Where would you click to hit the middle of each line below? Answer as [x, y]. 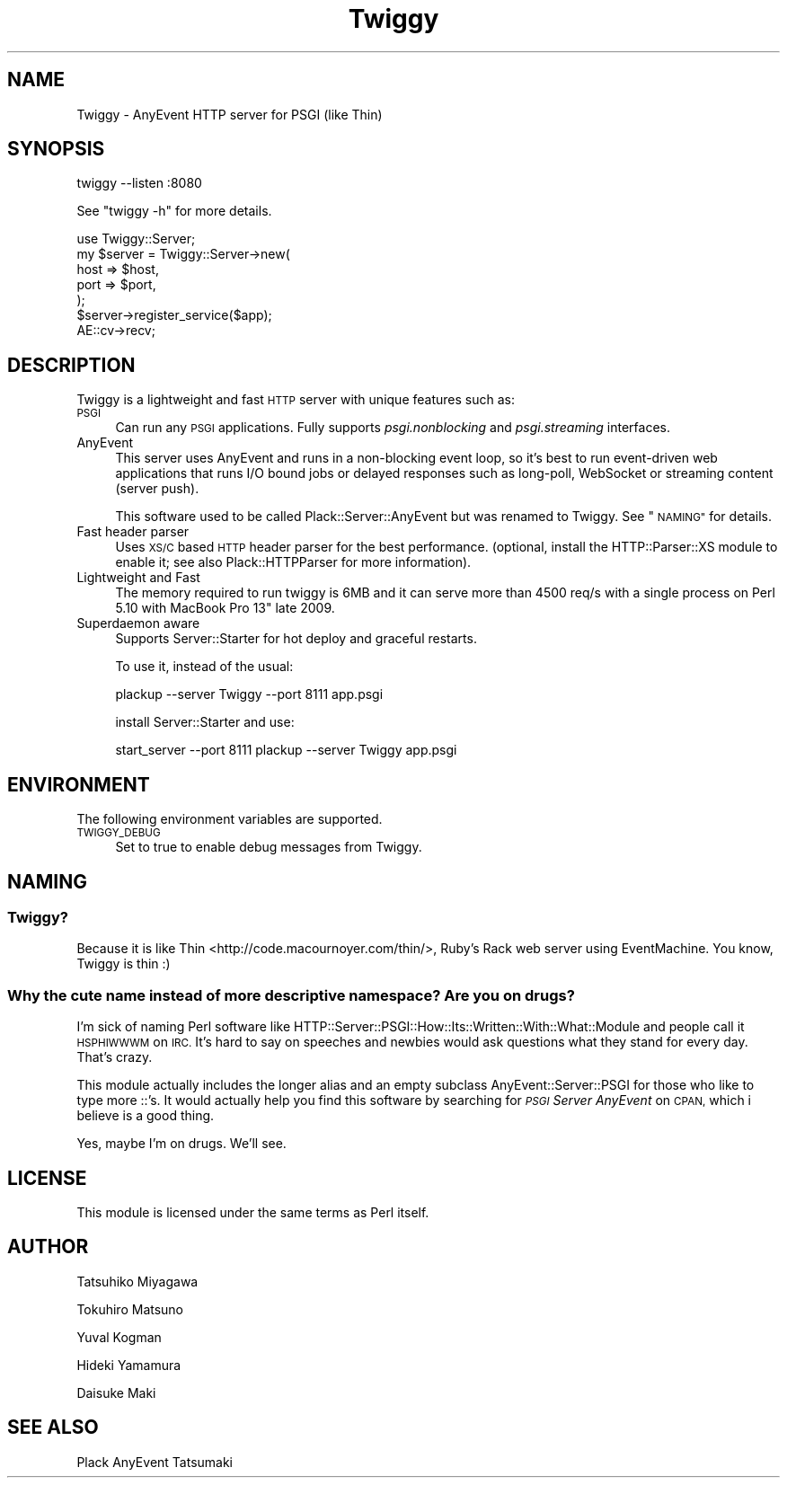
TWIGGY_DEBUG [119, 833]
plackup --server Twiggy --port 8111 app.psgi [249, 694]
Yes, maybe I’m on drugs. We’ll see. [181, 1144]
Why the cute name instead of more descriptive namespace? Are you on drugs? [291, 995]
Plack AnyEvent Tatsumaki [155, 1462]
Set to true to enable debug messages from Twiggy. [269, 847]
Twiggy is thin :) [124, 964]
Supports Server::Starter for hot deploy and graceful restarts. [296, 639]
